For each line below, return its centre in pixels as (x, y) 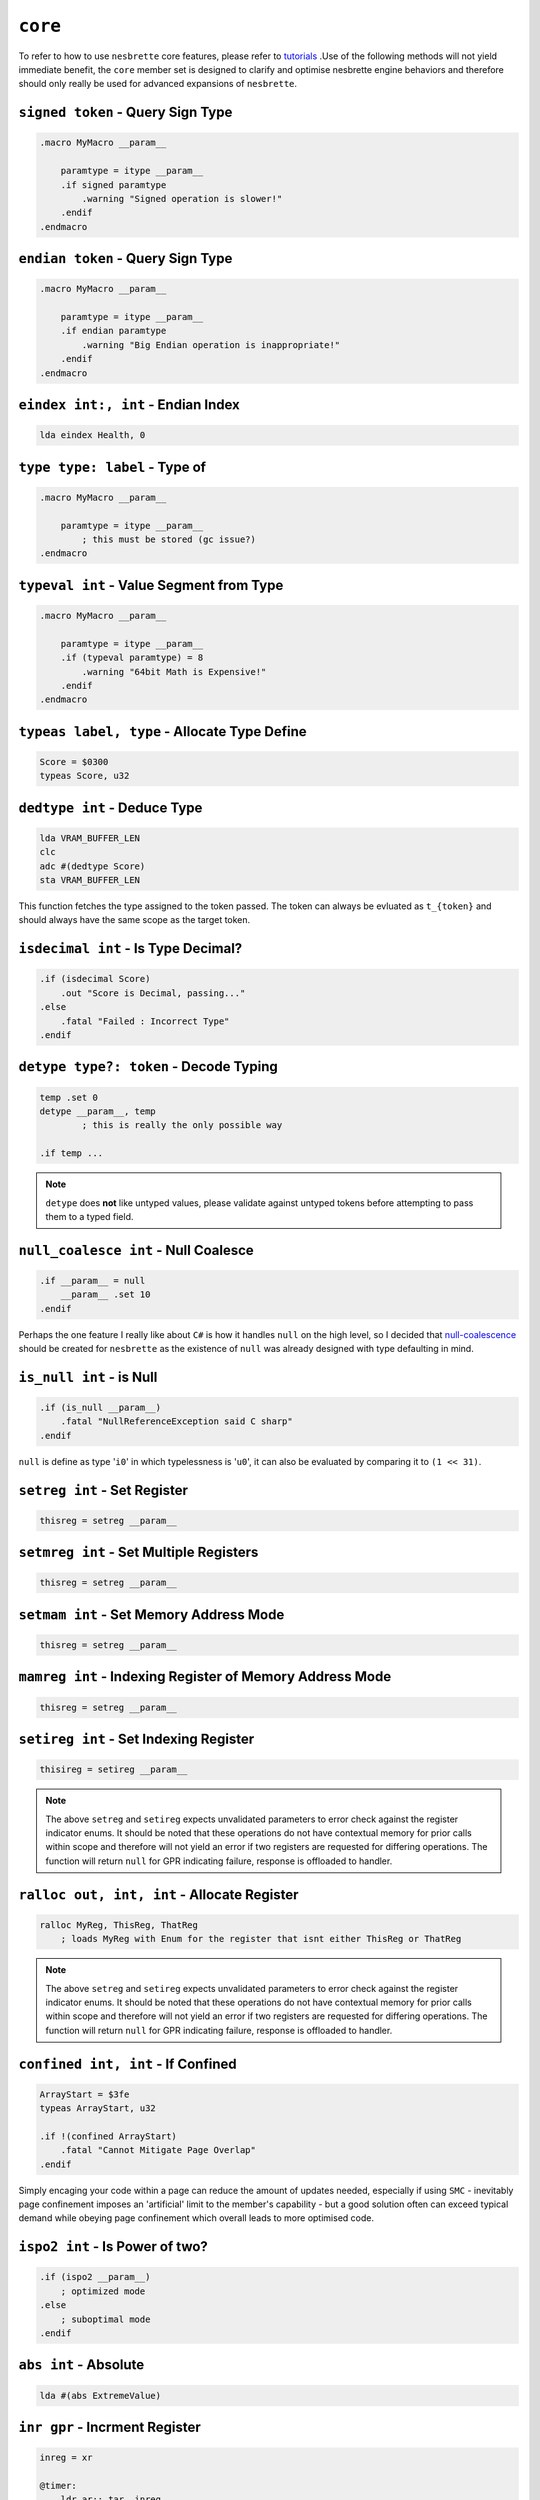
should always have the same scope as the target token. (134, 920)
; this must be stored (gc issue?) (169, 539)
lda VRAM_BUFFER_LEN (89, 838)
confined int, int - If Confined (127, 2063)
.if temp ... (71, 1153)
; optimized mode (103, 2291)
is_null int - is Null (88, 1376)
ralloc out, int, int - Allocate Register (158, 1894)
